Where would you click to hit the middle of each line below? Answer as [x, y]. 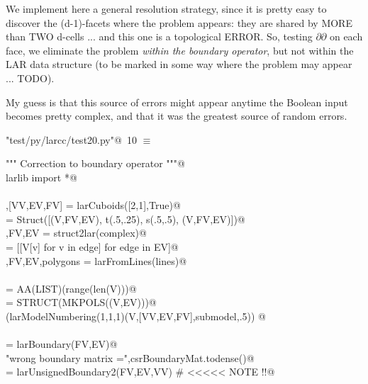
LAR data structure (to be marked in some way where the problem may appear [179, 64]
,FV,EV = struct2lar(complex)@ [76, 233]
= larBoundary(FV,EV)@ [62, 344]
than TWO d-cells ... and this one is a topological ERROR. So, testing [159, 36]
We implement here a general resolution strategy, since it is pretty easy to [166, 9]
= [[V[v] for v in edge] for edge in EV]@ [92, 246]
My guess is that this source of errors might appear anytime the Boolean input [177, 102]
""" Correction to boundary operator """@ [95, 163]
